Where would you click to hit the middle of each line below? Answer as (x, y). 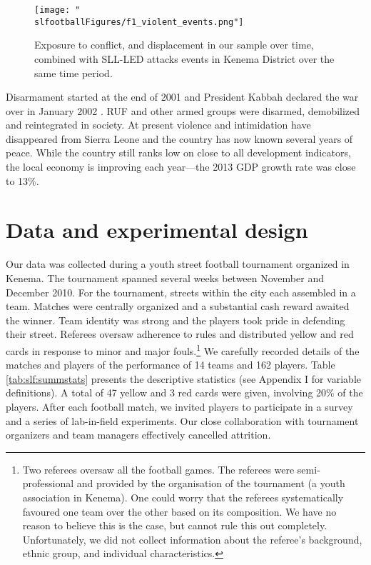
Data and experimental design (157, 230)
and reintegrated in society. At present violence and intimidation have (158, 125)
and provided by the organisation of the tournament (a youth (211, 483)
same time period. (73, 72)
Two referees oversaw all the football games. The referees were (158, 469)
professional (48, 483)
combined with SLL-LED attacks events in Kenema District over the (184, 58)
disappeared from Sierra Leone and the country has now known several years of (179, 138)
